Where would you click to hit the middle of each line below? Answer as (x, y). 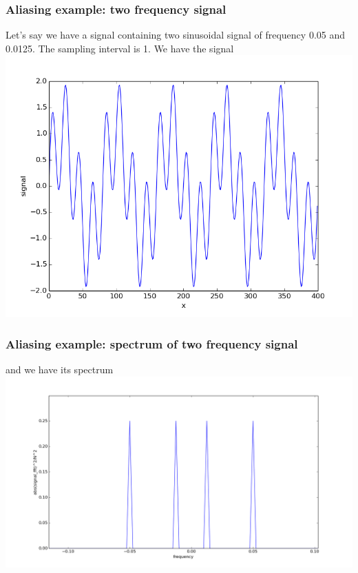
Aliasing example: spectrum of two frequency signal (152, 343)
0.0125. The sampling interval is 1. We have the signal (120, 48)
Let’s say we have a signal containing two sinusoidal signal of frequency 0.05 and (176, 35)
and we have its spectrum (60, 369)
